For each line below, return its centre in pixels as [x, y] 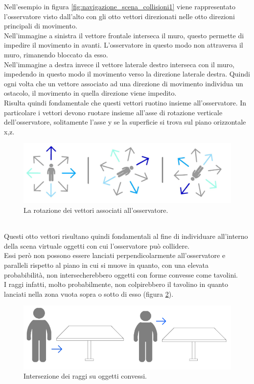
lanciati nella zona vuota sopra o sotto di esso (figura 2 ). [89, 294]
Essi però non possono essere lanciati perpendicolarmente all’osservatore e [115, 255]
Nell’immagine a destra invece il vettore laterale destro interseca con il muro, [119, 64]
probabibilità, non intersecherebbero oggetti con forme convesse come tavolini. [121, 274]
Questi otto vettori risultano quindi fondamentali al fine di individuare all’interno [126, 236]
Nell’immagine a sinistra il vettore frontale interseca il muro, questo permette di [124, 35]
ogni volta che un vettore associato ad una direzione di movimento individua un [124, 83]
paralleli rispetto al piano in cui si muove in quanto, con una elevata [106, 265]
